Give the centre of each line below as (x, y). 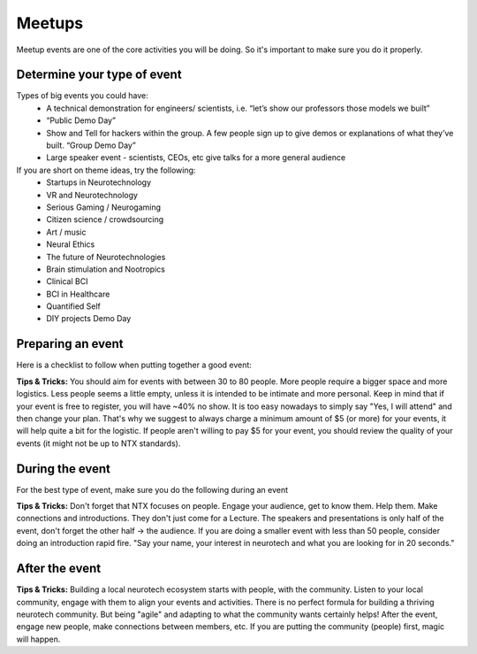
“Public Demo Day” (81, 120)
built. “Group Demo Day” (91, 145)
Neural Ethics (71, 244)
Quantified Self (74, 306)
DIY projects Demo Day (89, 319)
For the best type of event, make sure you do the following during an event (152, 489)
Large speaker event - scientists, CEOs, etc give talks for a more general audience (196, 158)
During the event (63, 469)
